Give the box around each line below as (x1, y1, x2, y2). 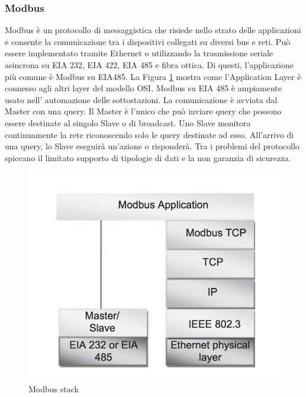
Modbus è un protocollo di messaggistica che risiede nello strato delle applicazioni (5, 24, 301, 36)
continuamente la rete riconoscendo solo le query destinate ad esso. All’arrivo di (5, 128, 294, 140)
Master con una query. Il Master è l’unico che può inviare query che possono (5, 105, 282, 117)
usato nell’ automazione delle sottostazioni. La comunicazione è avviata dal (5, 93, 278, 105)
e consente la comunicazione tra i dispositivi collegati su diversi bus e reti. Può (5, 35, 291, 47)
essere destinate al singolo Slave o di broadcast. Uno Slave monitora (5, 116, 251, 129)
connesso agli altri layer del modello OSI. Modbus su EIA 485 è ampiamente (5, 82, 282, 94)
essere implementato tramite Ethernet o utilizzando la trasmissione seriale (5, 47, 273, 59)
